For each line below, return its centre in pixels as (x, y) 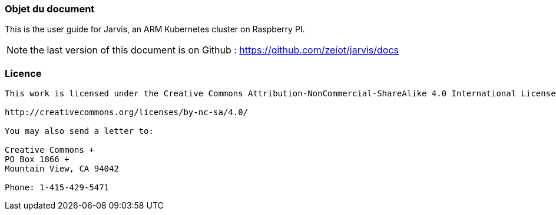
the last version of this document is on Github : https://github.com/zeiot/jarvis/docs (214, 50)
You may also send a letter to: (79, 131)
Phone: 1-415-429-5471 (57, 188)
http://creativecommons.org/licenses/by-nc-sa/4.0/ (127, 112)
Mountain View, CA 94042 (62, 169)
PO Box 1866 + (37, 159)
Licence (23, 73)
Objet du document (50, 9)
